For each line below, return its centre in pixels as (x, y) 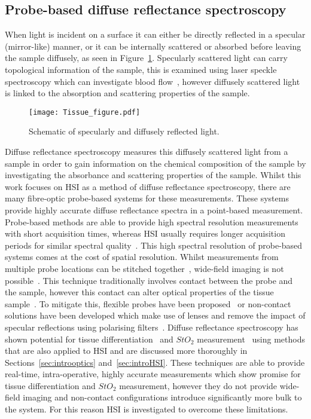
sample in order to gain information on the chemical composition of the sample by (155, 163)
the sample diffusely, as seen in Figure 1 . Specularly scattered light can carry (146, 58)
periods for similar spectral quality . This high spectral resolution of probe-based (154, 245)
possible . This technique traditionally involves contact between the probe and (149, 280)
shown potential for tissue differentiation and (89, 339)
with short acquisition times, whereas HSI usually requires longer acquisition (145, 233)
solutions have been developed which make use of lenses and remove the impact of (155, 315)
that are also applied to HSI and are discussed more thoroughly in (126, 351)
